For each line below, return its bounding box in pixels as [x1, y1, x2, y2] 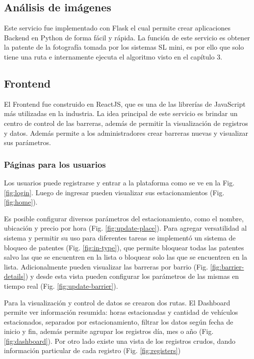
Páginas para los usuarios [4, 158, 106, 170]
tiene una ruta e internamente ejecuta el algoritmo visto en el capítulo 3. [4, 51, 223, 61]
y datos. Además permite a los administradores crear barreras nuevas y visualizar [4, 127, 248, 138]
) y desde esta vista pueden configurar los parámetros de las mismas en [25, 271, 239, 281]
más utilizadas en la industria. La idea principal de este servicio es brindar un [4, 108, 238, 119]
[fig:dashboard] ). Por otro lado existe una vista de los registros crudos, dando [4, 335, 235, 346]
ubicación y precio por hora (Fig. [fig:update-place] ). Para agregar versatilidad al [4, 223, 247, 233]
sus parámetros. [4, 137, 51, 148]
